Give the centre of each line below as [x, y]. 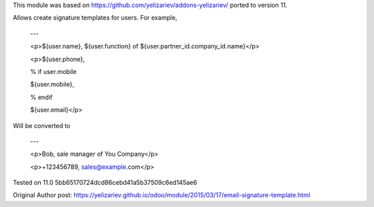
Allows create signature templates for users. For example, [95, 18]
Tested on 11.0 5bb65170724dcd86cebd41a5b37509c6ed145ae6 [105, 183]
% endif [42, 97]
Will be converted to [42, 125]
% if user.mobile [53, 71]
